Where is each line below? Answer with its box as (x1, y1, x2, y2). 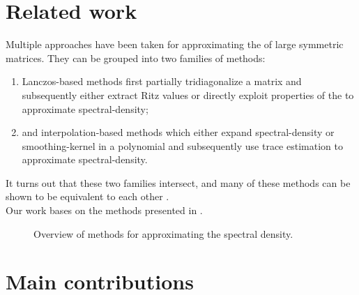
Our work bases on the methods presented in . (6, 203, 203, 218)
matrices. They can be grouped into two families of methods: (6, 50, 266, 65)
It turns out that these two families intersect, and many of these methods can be (6, 175, 351, 190)
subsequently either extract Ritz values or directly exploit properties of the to (22, 87, 354, 102)
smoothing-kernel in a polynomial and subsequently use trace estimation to (22, 138, 343, 153)
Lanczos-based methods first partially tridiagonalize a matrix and (22, 74, 302, 89)
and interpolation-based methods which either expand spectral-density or (22, 125, 335, 139)
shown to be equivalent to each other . (6, 189, 169, 204)
